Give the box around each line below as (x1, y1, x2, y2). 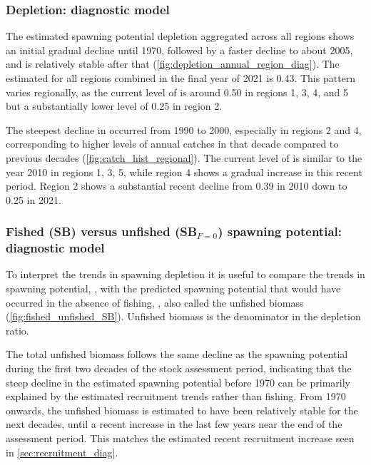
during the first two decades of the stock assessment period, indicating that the (6, 361, 352, 376)
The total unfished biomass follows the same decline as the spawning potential (6, 347, 348, 362)
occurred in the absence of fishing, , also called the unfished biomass (6, 295, 304, 310)
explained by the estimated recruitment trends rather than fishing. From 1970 (6, 389, 346, 404)
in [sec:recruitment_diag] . (6, 444, 118, 459)
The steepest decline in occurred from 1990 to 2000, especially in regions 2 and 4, (6, 122, 362, 137)
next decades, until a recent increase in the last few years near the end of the (6, 417, 342, 431)
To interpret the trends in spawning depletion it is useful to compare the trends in (6, 267, 365, 282)
